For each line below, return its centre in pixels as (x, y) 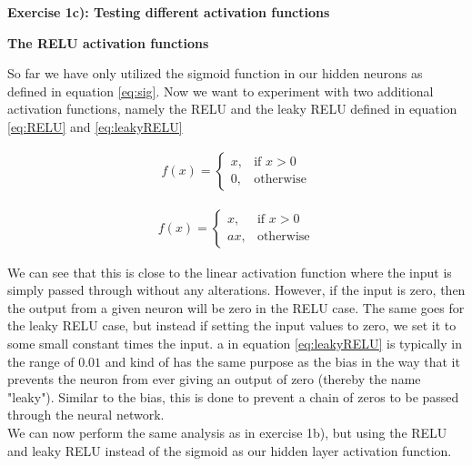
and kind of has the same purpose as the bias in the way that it (282, 361)
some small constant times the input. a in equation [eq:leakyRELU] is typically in (235, 343)
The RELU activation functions (108, 42)
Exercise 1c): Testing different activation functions (169, 12)
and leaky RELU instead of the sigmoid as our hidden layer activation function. (230, 450)
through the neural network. (86, 415)
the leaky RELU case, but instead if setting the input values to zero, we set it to (232, 325)
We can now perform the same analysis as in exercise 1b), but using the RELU (227, 432)
